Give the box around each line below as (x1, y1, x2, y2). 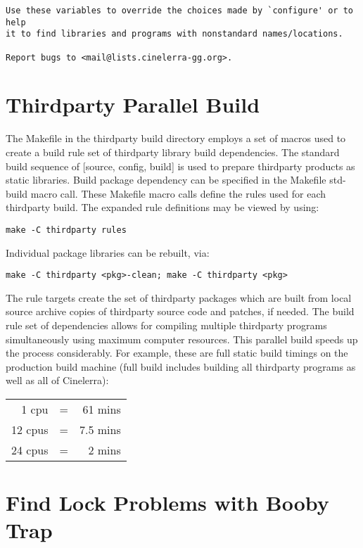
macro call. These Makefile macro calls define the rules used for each (30, 186, 326, 200)
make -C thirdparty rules (6, 224, 127, 235)
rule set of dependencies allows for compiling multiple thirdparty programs (6, 318, 327, 333)
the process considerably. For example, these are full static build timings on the (6, 345, 348, 360)
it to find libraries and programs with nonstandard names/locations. (6, 29, 343, 39)
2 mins (88, 442, 121, 459)
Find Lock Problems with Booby (6, 488, 329, 517)
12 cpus (11, 421, 49, 438)
